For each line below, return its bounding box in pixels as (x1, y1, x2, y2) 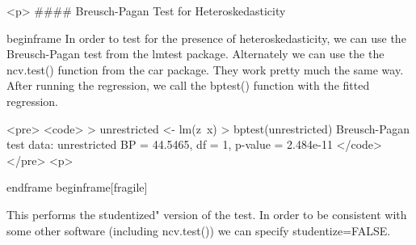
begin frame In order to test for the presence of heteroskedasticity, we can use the (6, 29, 406, 46)
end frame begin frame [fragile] (6, 179, 148, 196)
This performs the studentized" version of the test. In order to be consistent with (6, 205, 407, 222)
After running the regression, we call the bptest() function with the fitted (6, 77, 370, 94)
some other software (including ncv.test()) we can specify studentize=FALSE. (6, 222, 391, 239)
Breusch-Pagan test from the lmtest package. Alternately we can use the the (6, 45, 384, 62)
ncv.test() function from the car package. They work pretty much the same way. (6, 61, 404, 78)
